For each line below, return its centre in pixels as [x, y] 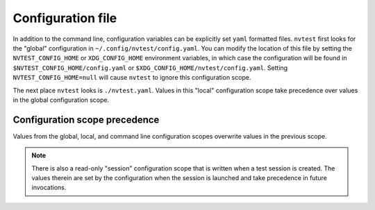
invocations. [49, 188]
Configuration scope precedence [86, 120]
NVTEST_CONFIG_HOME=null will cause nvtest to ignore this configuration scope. [132, 78]
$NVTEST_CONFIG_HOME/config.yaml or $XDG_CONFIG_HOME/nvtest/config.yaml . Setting [150, 68]
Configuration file [65, 18]
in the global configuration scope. [61, 100]
